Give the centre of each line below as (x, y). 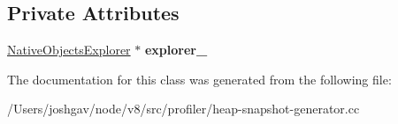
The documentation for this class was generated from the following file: (199, 79)
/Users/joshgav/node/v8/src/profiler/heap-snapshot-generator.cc (184, 109)
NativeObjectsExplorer (69, 50)
